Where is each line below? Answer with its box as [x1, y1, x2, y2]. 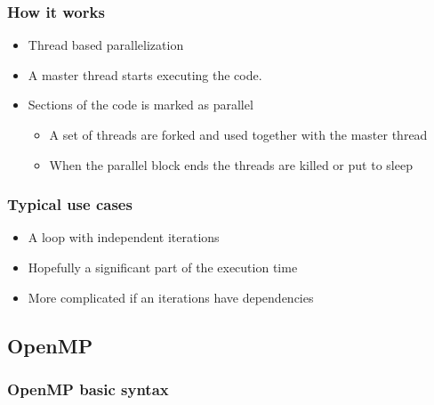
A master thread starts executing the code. [28, 65, 262, 84]
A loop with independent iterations [28, 228, 220, 247]
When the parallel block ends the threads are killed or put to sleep [49, 155, 413, 174]
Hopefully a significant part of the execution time [28, 258, 298, 276]
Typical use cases [7, 193, 133, 215]
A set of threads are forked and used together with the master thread [49, 126, 428, 143]
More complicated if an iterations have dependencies [28, 288, 314, 306]
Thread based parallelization [28, 36, 184, 54]
